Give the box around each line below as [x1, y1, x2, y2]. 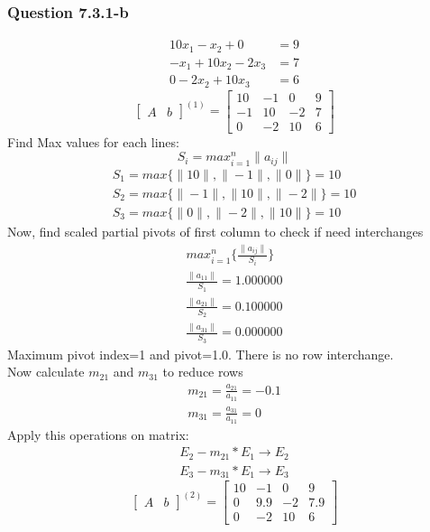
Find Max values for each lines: [7, 132, 179, 151]
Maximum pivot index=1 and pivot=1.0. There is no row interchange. [7, 344, 394, 363]
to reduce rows [162, 362, 243, 381]
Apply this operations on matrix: [7, 425, 189, 443]
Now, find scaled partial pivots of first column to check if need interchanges [7, 221, 424, 240]
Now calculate [7, 362, 85, 381]
